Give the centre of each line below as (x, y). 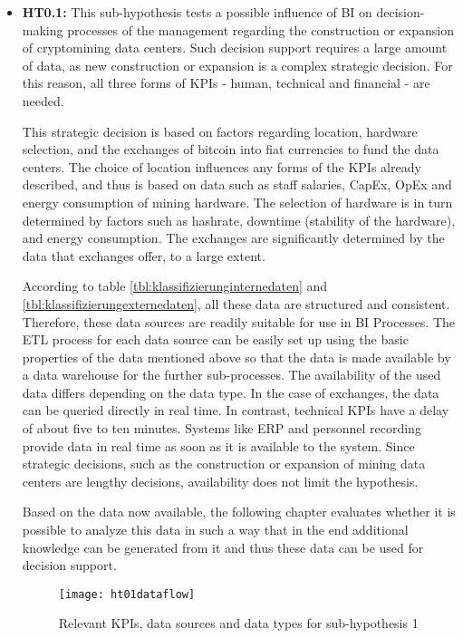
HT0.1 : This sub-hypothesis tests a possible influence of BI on (197, 12)
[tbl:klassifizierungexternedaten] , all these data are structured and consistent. (236, 303)
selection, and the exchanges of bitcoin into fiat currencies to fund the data (231, 149)
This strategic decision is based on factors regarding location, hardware (220, 131)
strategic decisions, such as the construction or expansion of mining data (224, 464)
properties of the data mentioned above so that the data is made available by (236, 357)
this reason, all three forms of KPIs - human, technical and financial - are (226, 83)
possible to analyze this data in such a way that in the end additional (215, 530)
